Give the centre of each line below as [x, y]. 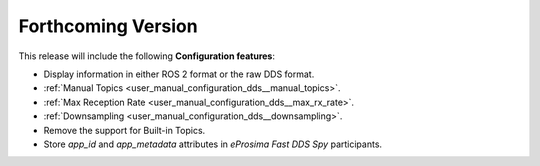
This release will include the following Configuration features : [146, 56]
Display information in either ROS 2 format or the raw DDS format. [179, 74]
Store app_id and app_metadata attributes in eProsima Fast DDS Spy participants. [213, 144]
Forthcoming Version [108, 26]
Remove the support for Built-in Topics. [124, 130]
